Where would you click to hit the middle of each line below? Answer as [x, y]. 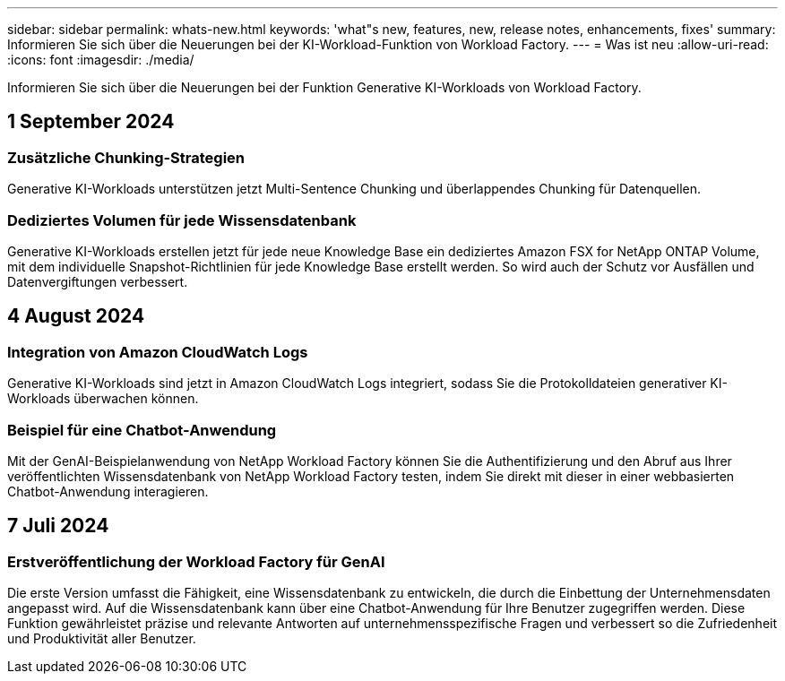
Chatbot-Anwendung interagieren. [108, 491]
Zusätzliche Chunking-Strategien [126, 157]
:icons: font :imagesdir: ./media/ [101, 60]
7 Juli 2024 [58, 526]
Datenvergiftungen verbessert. [98, 281]
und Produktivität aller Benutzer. [102, 639]
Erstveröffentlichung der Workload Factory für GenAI [196, 561]
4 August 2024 [76, 316]
